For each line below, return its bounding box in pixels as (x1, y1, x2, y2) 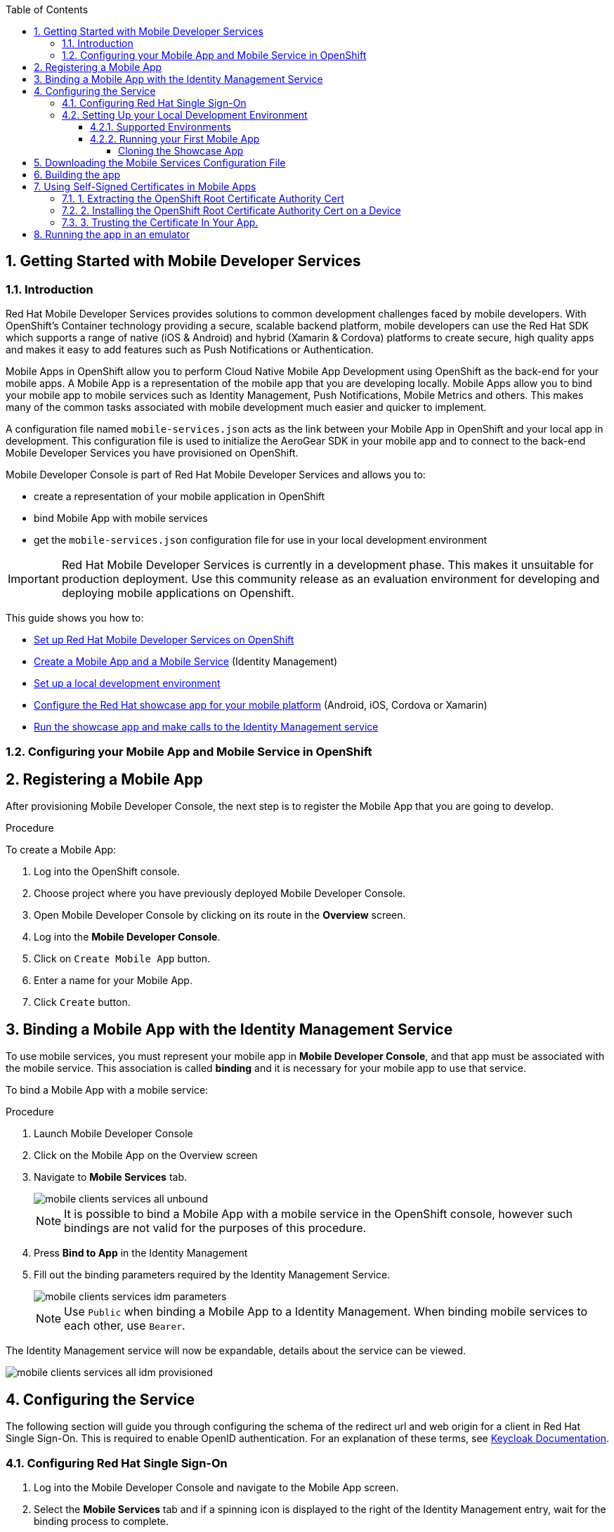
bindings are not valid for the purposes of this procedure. (64, 1221, 367, 1236)
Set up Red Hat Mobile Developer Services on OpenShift (34, 634, 294, 646)
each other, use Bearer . (64, 1318, 185, 1333)
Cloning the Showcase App (118, 145, 244, 157)
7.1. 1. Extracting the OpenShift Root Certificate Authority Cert (62, 192, 344, 204)
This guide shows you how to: (6, 612, 144, 624)
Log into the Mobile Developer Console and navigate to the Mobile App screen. (34, 1481, 399, 1493)
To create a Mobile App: (6, 844, 117, 856)
